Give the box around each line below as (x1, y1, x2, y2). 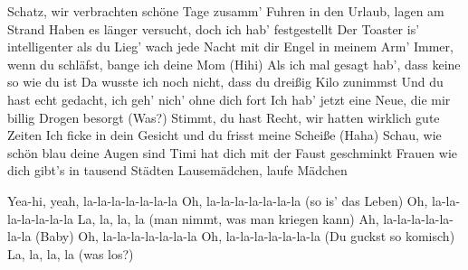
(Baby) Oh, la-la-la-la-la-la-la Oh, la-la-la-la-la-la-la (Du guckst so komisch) (35, 227, 455, 246)
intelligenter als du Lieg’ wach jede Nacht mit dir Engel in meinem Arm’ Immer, (7, 37, 454, 56)
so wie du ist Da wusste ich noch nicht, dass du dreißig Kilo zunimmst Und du (7, 72, 444, 91)
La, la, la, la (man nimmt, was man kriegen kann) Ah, (77, 209, 379, 228)
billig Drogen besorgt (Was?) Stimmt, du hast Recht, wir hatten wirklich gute (7, 107, 440, 126)
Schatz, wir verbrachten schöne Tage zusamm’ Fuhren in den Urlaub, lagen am (7, 2, 444, 20)
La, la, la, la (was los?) (7, 244, 134, 263)
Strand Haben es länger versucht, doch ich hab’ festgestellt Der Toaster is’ (7, 19, 420, 38)
